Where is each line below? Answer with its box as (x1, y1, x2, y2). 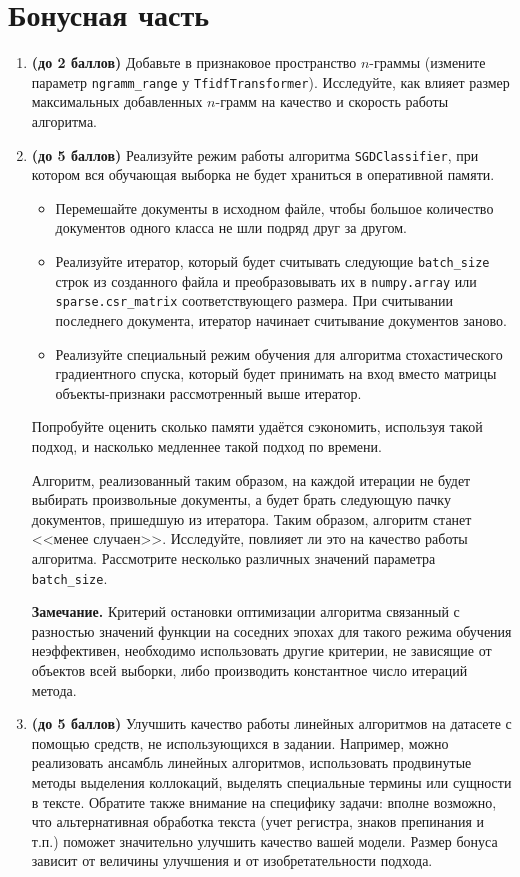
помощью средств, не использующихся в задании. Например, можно (31, 732, 449, 753)
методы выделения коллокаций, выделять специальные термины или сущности (31, 771, 512, 792)
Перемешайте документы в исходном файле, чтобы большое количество (55, 197, 494, 218)
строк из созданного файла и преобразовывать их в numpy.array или (55, 270, 477, 291)
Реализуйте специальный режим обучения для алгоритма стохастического (55, 343, 503, 364)
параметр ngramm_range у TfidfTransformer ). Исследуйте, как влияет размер (31, 71, 510, 92)
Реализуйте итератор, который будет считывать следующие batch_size (55, 251, 490, 271)
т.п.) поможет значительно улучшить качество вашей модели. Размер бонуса (31, 830, 498, 851)
